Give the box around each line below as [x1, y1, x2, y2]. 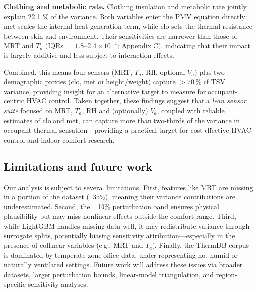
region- [216, 269, 237, 279]
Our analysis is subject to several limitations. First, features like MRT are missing [4, 182, 253, 192]
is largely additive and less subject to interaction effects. [4, 49, 174, 60]
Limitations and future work [4, 158, 153, 174]
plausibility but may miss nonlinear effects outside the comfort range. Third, [4, 211, 236, 221]
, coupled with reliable [157, 105, 225, 115]
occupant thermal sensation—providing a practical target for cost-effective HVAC [4, 125, 251, 135]
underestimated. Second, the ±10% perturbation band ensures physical [4, 201, 219, 211]
